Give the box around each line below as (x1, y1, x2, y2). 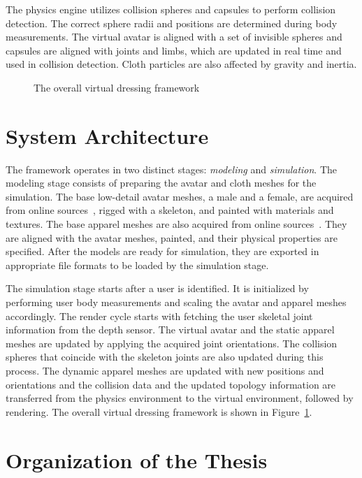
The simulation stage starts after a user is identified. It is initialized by (6, 281, 309, 296)
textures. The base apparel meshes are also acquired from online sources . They (6, 217, 347, 231)
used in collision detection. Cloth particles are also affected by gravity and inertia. (6, 57, 357, 71)
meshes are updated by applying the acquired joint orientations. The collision (6, 335, 338, 350)
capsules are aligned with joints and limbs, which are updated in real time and (6, 43, 342, 57)
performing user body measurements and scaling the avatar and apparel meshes (6, 295, 347, 310)
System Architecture (6, 121, 209, 150)
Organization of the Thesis (6, 445, 268, 474)
